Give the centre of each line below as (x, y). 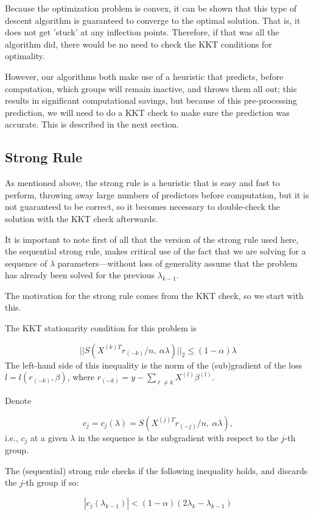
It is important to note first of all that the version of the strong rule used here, (152, 239)
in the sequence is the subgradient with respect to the (178, 437)
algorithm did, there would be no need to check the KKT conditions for (138, 44)
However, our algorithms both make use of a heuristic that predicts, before (144, 76)
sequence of (26, 263)
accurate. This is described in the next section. (92, 124)
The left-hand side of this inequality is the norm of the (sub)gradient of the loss (154, 365)
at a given (49, 437)
